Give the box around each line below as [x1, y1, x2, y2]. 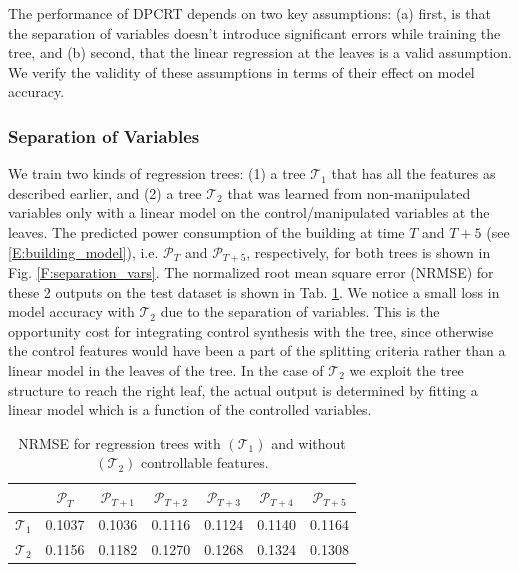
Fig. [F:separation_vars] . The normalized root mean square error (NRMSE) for [8, 262, 494, 283]
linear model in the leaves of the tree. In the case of [8, 359, 324, 380]
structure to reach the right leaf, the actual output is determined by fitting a [8, 379, 478, 400]
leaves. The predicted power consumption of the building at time [8, 221, 405, 242]
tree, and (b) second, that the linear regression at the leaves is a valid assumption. [8, 42, 512, 63]
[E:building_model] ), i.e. [8, 241, 159, 262]
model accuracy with [8, 301, 135, 322]
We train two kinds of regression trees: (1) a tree [8, 163, 306, 184]
